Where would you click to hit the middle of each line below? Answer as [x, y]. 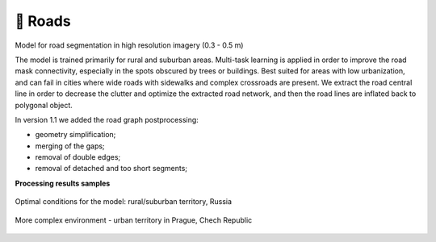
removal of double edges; [78, 157]
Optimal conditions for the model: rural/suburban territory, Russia [124, 202]
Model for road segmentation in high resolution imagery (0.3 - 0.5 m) [129, 45]
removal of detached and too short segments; [111, 169]
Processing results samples [63, 183]
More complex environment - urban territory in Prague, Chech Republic [134, 220]
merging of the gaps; [70, 146]
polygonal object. [44, 105]
